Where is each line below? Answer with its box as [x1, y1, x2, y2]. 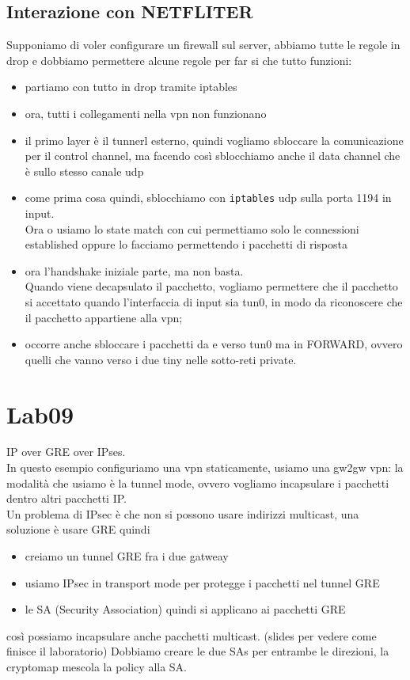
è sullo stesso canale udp [25, 162, 144, 179]
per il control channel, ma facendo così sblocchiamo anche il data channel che [25, 147, 401, 164]
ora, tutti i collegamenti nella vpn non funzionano [25, 104, 267, 121]
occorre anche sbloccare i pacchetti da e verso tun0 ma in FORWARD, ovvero [25, 336, 403, 352]
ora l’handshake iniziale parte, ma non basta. [25, 262, 244, 279]
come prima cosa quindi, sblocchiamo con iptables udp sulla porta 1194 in [25, 189, 392, 206]
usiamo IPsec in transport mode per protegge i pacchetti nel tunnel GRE [25, 574, 380, 591]
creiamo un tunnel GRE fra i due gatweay [25, 548, 229, 564]
